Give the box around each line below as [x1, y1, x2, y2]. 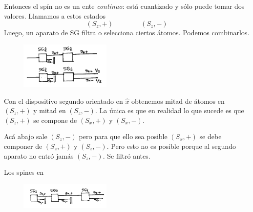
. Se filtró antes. [103, 150, 150, 161]
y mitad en [33, 105, 66, 116]
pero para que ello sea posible [79, 131, 168, 141]
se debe [199, 131, 222, 141]
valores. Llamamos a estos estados [4, 10, 105, 21]
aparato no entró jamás [4, 150, 74, 161]
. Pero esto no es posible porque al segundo [106, 141, 236, 151]
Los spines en [4, 167, 44, 177]
